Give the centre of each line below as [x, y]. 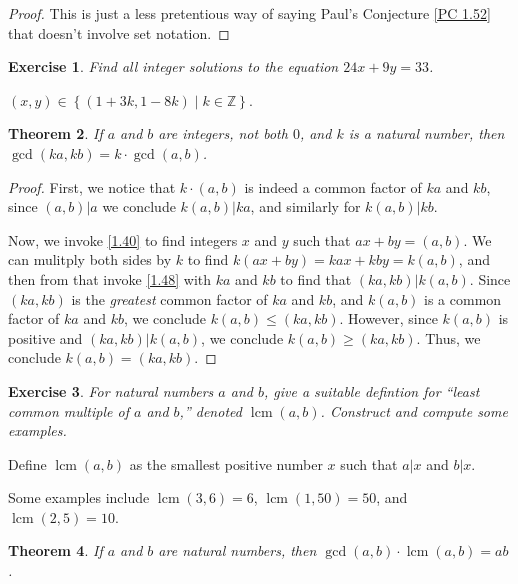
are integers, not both [223, 133]
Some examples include [79, 497]
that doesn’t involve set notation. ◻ [119, 32]
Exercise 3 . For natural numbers [111, 390]
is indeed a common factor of [333, 186]
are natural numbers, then [237, 550]
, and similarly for [305, 206]
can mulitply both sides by [90, 259]
